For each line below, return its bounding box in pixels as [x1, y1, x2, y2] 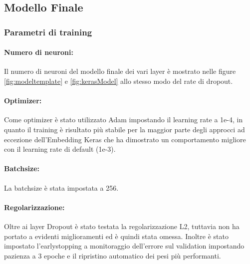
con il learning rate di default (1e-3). [4, 144, 116, 154]
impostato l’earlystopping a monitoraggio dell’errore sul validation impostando [4, 241, 245, 251]
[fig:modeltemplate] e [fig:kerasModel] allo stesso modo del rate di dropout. [4, 76, 233, 86]
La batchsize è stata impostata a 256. [4, 182, 119, 193]
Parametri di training [4, 25, 92, 38]
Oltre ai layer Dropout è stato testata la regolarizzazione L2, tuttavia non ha [4, 221, 240, 231]
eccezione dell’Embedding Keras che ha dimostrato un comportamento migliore [4, 134, 246, 144]
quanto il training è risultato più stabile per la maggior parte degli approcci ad [4, 124, 245, 134]
